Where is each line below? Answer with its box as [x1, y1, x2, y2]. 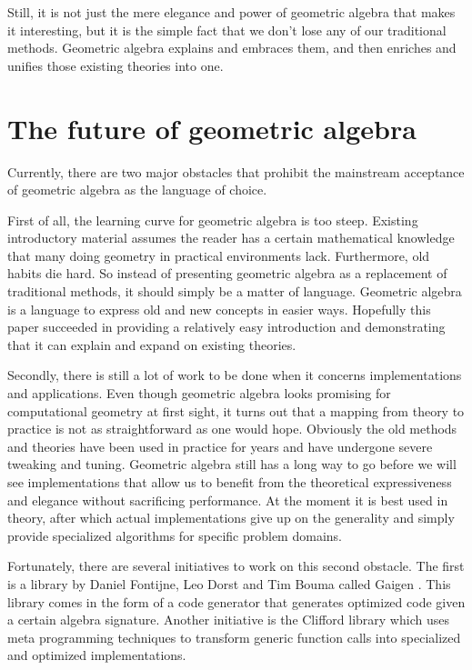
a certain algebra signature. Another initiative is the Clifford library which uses [7, 610, 449, 629]
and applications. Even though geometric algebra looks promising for [7, 384, 391, 403]
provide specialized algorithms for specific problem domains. [7, 525, 342, 545]
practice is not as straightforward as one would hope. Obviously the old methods [7, 419, 457, 438]
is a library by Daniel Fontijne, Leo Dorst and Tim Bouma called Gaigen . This [7, 574, 451, 593]
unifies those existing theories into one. [7, 55, 224, 75]
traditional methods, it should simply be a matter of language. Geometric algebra [7, 282, 462, 301]
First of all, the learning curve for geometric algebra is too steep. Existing [7, 210, 418, 229]
